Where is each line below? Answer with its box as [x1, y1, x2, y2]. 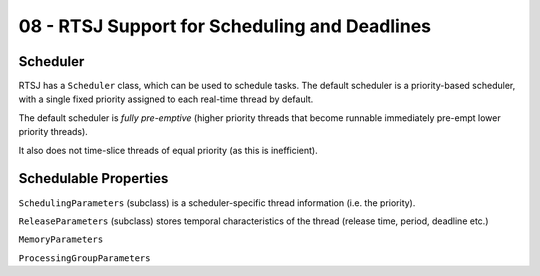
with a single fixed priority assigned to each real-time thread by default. [18, 93, 314, 105]
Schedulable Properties [18, 170, 169, 187]
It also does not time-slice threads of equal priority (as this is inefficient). [18, 144, 319, 156]
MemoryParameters [18, 234, 104, 245]
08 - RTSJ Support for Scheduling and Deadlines [18, 15, 432, 37]
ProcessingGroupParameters [18, 252, 151, 264]
